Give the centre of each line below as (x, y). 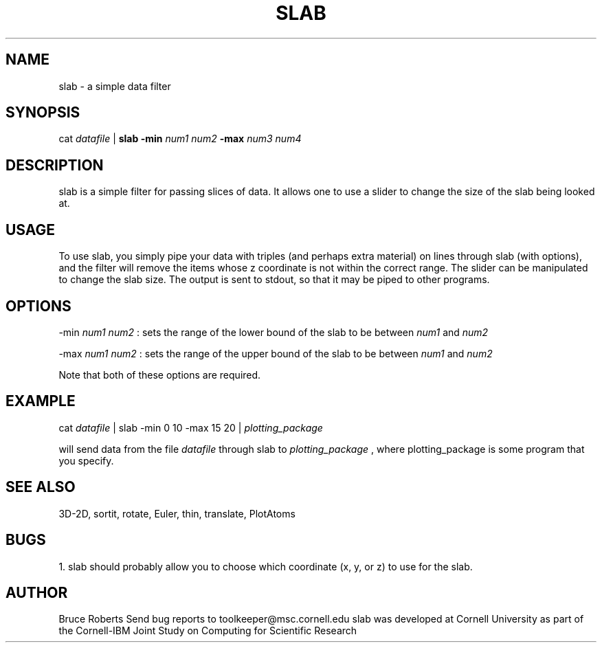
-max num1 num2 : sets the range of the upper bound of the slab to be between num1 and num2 (276, 353)
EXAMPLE (41, 401)
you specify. (86, 460)
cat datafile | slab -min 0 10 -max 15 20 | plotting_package (191, 427)
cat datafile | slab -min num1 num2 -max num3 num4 (180, 139)
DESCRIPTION (55, 165)
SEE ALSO (41, 487)
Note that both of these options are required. (160, 375)
